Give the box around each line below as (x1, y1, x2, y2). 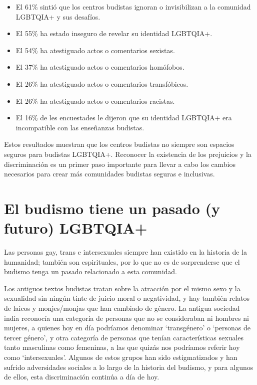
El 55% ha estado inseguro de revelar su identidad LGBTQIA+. (15, 28, 212, 39)
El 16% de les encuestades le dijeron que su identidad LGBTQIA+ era (15, 112, 232, 123)
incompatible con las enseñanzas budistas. (15, 122, 144, 132)
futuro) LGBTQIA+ (4, 218, 147, 238)
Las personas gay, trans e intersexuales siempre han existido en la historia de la (4, 247, 247, 257)
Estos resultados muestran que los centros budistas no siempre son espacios (4, 139, 234, 149)
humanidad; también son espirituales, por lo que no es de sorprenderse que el (4, 256, 240, 267)
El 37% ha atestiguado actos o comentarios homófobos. (15, 62, 184, 72)
